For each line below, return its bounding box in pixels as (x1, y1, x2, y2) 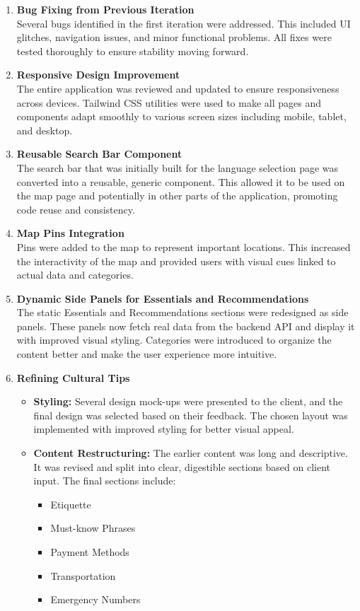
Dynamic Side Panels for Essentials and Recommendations (16, 291, 309, 305)
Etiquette (50, 496, 91, 511)
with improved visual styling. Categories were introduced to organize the (16, 332, 332, 347)
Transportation (50, 568, 116, 583)
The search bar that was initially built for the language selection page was (16, 160, 339, 175)
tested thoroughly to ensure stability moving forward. (16, 43, 249, 58)
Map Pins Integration (16, 226, 124, 240)
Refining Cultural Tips (16, 370, 130, 385)
